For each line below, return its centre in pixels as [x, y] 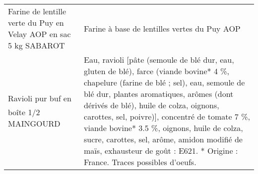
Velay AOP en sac [39, 34]
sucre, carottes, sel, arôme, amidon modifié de [163, 139]
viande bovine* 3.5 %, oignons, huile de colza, [163, 128]
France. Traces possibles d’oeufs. [140, 162]
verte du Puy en [36, 22]
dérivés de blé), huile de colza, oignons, [152, 105]
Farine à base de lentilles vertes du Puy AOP [162, 28]
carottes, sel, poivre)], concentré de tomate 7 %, [167, 116]
